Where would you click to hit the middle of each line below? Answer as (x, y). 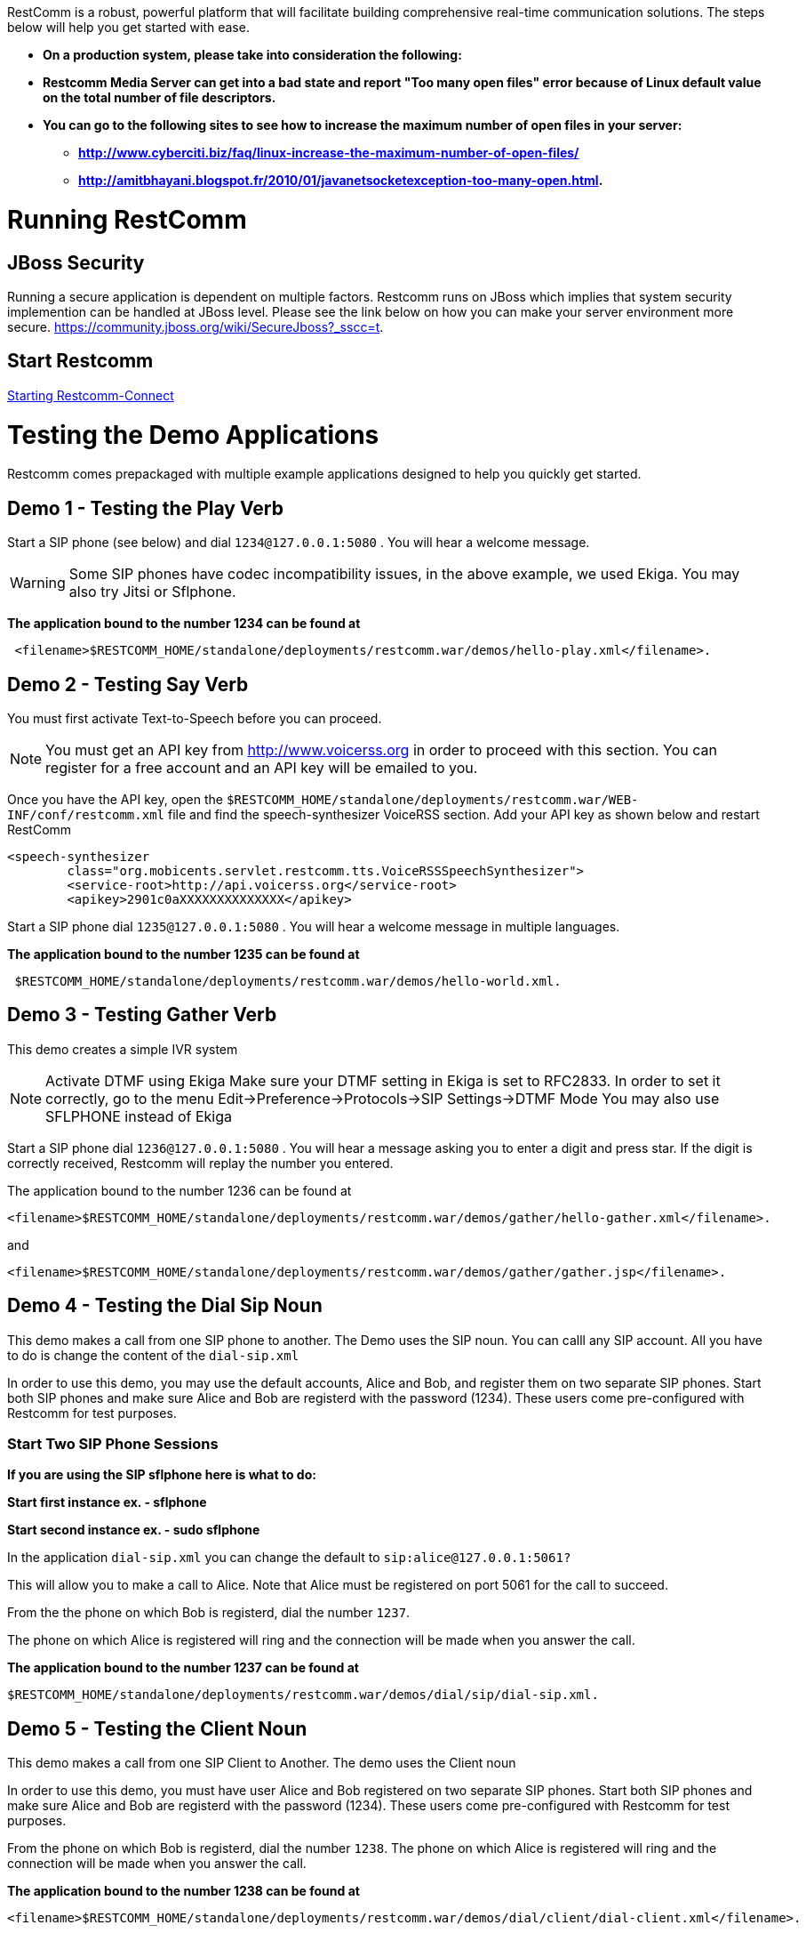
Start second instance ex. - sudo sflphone (134, 1530)
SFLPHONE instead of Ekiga (139, 1116)
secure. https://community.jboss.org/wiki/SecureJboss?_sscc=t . (196, 326)
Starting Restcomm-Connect (91, 395)
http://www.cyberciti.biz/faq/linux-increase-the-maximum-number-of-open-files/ (329, 153)
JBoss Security (76, 262)
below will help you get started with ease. (128, 27)
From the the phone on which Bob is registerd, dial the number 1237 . (209, 1613)
